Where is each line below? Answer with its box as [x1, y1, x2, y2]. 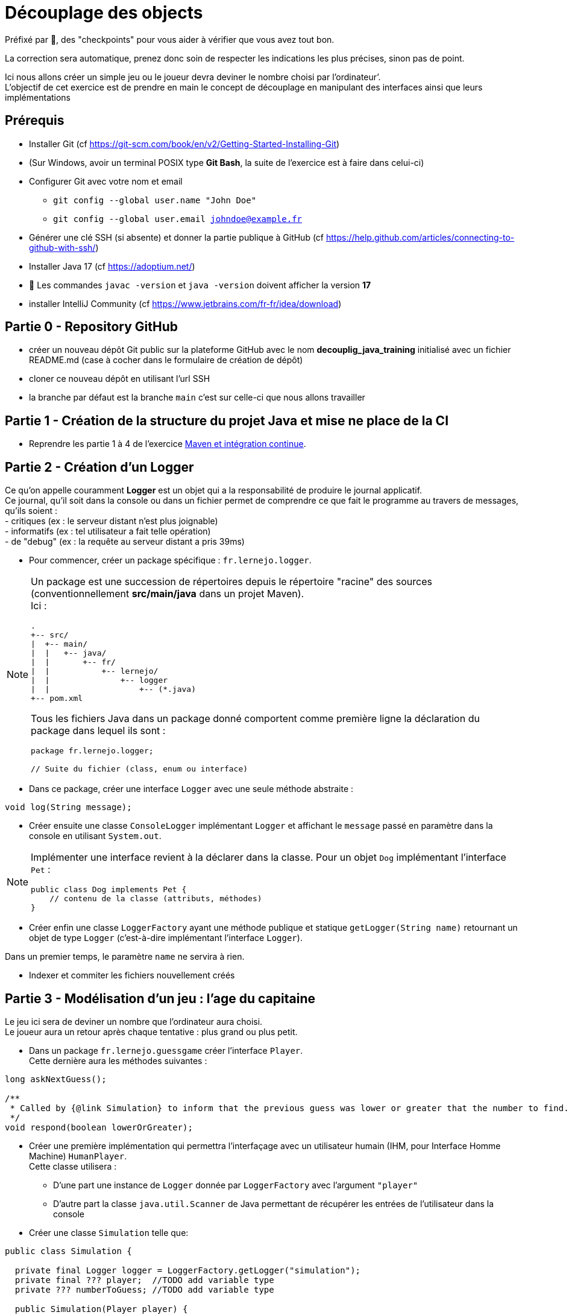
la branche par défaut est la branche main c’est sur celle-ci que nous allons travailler [29, 392, 365, 403]
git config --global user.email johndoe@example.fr [53, 214, 303, 224]
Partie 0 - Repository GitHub [5, 319, 178, 335]
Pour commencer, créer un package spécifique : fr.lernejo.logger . [29, 555, 312, 566]
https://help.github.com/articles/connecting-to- [325, 232, 515, 242]
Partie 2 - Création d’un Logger [5, 459, 194, 475]
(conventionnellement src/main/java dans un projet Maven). [31, 588, 304, 600]
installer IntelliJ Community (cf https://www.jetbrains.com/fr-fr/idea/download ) [29, 298, 342, 309]
